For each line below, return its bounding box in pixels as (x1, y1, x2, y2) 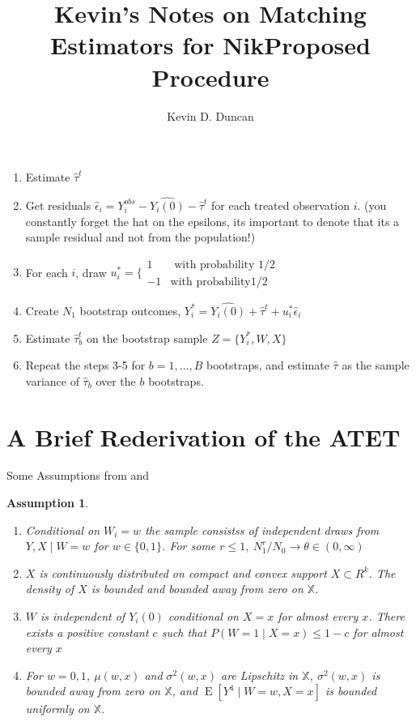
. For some (162, 537, 216, 554)
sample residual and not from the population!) (25, 229, 256, 246)
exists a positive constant (25, 623, 149, 640)
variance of (25, 372, 79, 389)
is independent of (40, 608, 125, 625)
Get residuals (25, 196, 91, 213)
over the (96, 372, 136, 389)
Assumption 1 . (6, 494, 89, 511)
